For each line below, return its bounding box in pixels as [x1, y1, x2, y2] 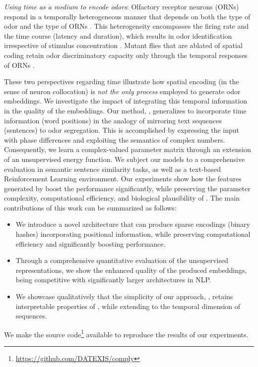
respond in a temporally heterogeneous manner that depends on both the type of [4, 11, 251, 21]
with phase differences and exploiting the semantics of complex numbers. [4, 134, 225, 145]
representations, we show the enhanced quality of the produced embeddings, [15, 264, 247, 275]
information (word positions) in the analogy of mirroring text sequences [4, 115, 222, 125]
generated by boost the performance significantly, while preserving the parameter [4, 183, 251, 193]
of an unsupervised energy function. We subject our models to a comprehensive [4, 154, 245, 164]
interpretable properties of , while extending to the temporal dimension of [15, 301, 241, 311]
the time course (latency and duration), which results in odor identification [4, 30, 232, 41]
